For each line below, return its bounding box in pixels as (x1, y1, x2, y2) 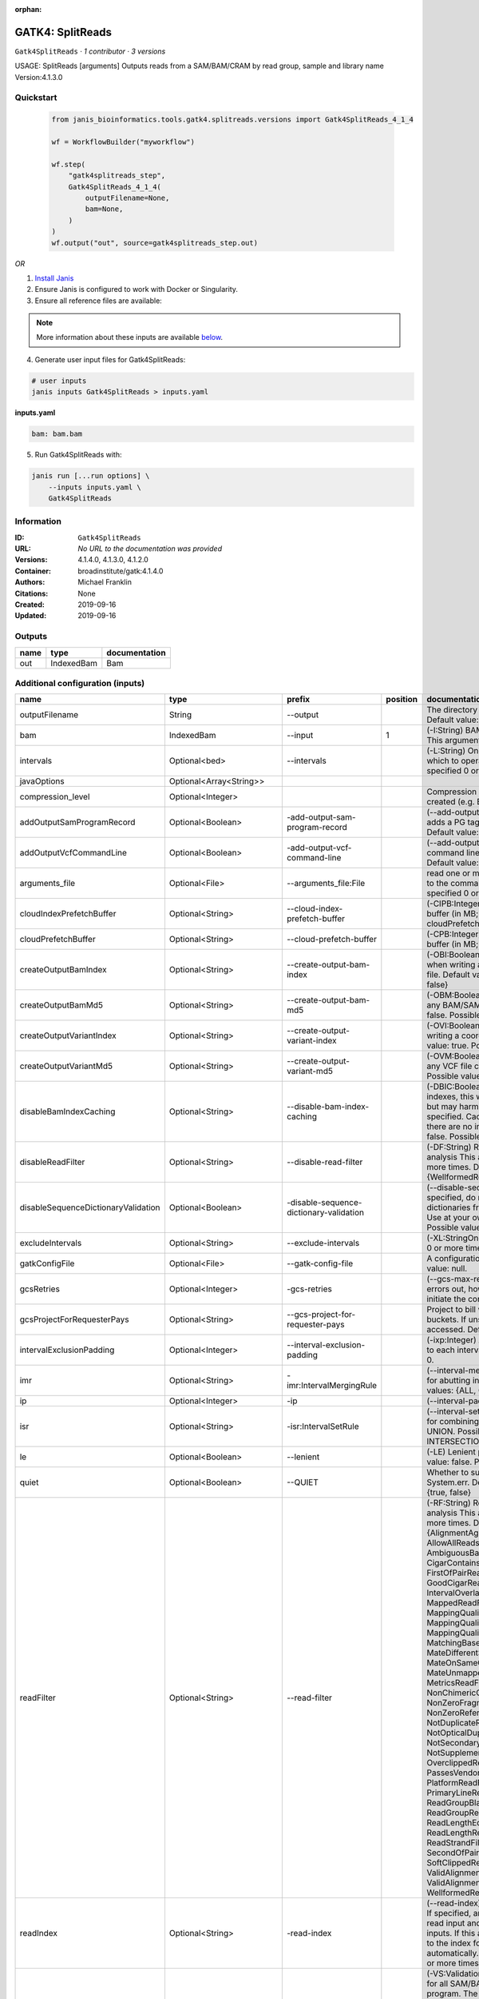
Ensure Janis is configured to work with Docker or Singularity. (34, 285, 239, 294)
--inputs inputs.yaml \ (48, 482, 141, 492)
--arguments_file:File (286, 878, 366, 889)
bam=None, (85, 205, 124, 213)
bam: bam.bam (31, 429, 83, 439)
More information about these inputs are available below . (36, 333, 224, 342)
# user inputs (31, 376, 87, 385)
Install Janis (34, 273, 74, 283)
